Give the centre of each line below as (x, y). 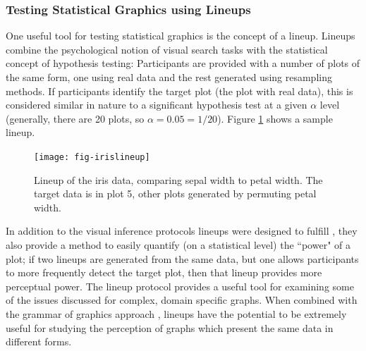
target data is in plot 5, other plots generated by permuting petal (175, 193)
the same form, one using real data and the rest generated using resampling (169, 77)
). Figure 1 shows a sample (275, 118)
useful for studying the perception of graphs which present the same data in (170, 327)
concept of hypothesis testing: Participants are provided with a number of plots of (183, 63)
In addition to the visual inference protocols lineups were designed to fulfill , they (182, 231)
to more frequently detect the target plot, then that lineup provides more (164, 272)
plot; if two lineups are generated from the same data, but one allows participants (182, 258)
